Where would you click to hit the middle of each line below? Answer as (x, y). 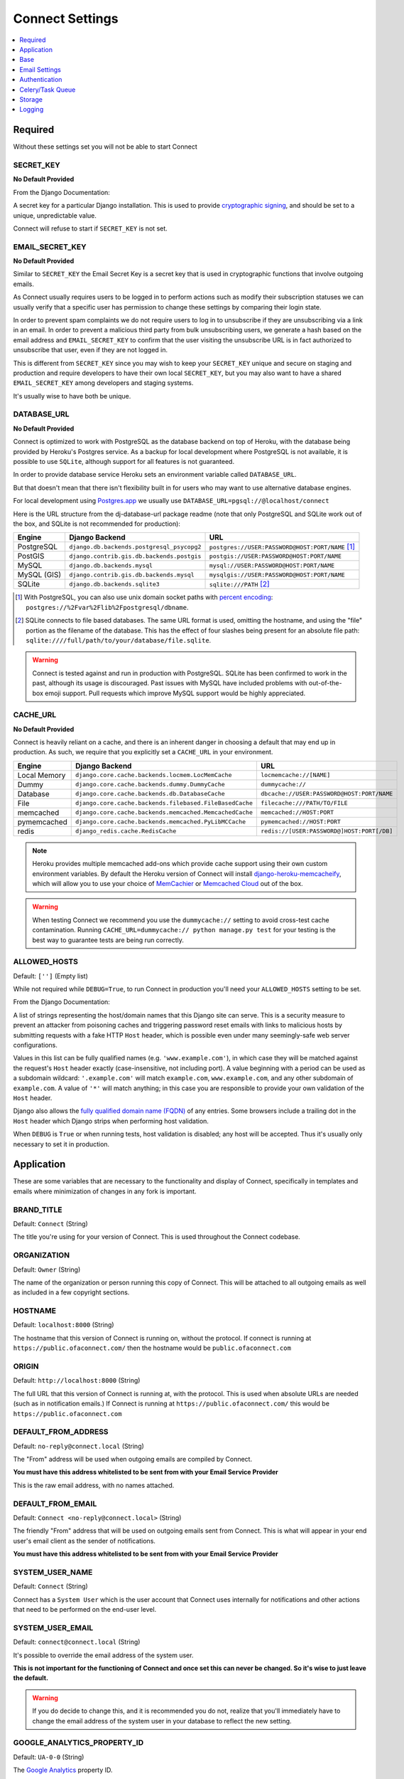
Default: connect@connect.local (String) (77, 1642)
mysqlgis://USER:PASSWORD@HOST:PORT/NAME (277, 575)
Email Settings (40, 69)
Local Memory (42, 775)
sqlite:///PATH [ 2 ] (239, 584)
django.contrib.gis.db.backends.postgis (135, 556)
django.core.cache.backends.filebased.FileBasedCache (164, 803)
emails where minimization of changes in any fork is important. (105, 1191)
